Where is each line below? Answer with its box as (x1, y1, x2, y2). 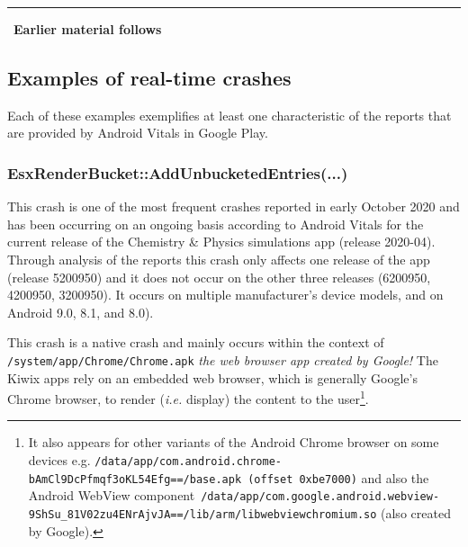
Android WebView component (28, 486, 195, 505)
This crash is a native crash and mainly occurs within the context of (7, 333, 384, 352)
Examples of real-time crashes (7, 63, 292, 91)
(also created (381, 504, 451, 523)
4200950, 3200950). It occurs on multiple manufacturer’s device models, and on (7, 285, 444, 304)
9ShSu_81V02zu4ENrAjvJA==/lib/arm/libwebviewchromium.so (28, 508, 377, 522)
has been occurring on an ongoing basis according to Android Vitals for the (7, 214, 424, 233)
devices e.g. (28, 451, 91, 470)
